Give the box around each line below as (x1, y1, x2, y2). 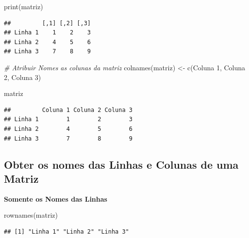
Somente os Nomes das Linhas (4, 193, 107, 204)
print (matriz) (4, 1, 43, 11)
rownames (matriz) (4, 210, 58, 220)
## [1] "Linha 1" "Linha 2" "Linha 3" (4, 228, 129, 235)
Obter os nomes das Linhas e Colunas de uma (4, 157, 239, 172)
